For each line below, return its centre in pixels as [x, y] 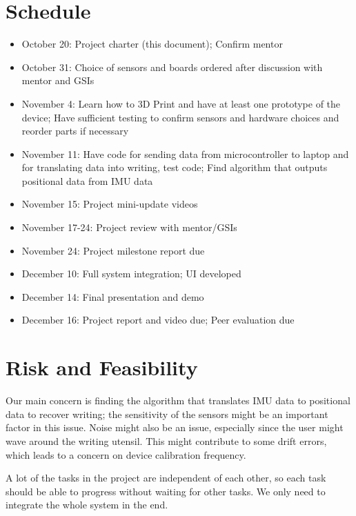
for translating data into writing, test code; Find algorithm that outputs [175, 167]
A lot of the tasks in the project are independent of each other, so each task [166, 478]
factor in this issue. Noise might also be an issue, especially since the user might [175, 427]
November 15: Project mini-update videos [110, 204]
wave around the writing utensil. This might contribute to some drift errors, [166, 440]
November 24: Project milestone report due [113, 250]
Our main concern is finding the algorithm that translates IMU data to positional [178, 400]
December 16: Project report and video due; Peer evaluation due [158, 320]
